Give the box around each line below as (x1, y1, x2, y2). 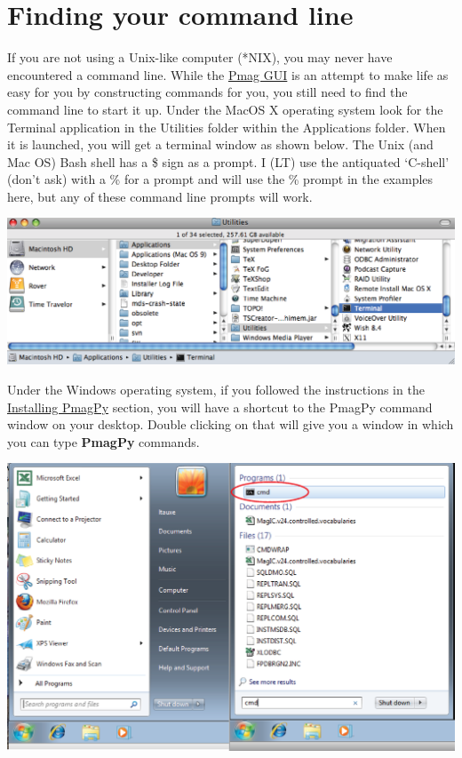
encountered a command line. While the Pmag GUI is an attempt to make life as (7, 65, 449, 84)
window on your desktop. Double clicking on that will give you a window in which (7, 415, 454, 434)
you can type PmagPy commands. (7, 432, 200, 451)
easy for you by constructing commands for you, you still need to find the (7, 83, 408, 101)
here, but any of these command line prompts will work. (7, 187, 313, 205)
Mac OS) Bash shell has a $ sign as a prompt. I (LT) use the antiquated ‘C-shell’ (7, 152, 450, 171)
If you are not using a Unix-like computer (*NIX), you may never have (7, 48, 393, 67)
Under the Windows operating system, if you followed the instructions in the (7, 379, 425, 398)
